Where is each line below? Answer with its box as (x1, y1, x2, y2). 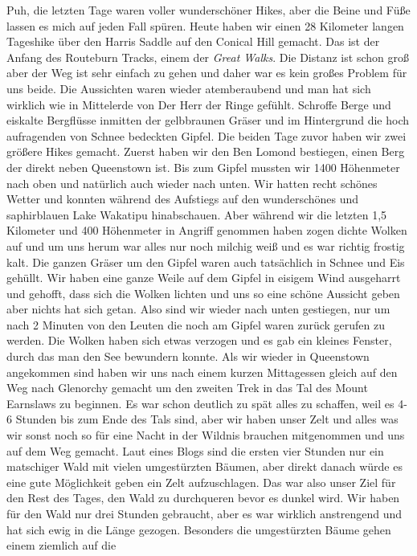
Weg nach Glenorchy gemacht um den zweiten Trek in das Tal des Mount (6, 379, 368, 396)
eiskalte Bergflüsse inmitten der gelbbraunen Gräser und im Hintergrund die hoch (6, 112, 410, 129)
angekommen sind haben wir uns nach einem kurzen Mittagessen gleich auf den (6, 363, 398, 380)
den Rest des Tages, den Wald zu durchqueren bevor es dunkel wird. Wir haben (6, 489, 400, 506)
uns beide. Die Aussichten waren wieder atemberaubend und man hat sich (6, 80, 371, 96)
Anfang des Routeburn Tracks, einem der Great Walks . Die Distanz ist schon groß (6, 48, 409, 65)
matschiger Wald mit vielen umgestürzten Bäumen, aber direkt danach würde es (6, 458, 403, 475)
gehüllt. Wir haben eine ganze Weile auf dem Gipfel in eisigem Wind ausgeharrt (6, 269, 401, 286)
